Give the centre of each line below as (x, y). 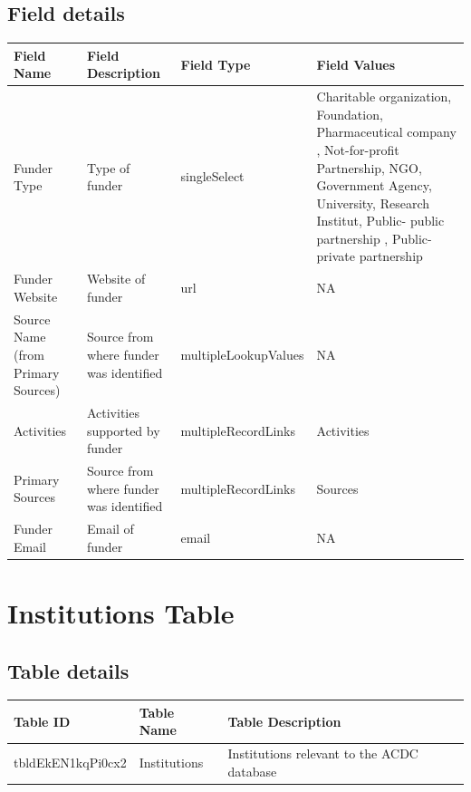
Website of (116, 279)
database (252, 771)
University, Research (373, 203)
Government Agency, (374, 185)
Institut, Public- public (380, 221)
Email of (110, 529)
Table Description (284, 721)
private (336, 256)
